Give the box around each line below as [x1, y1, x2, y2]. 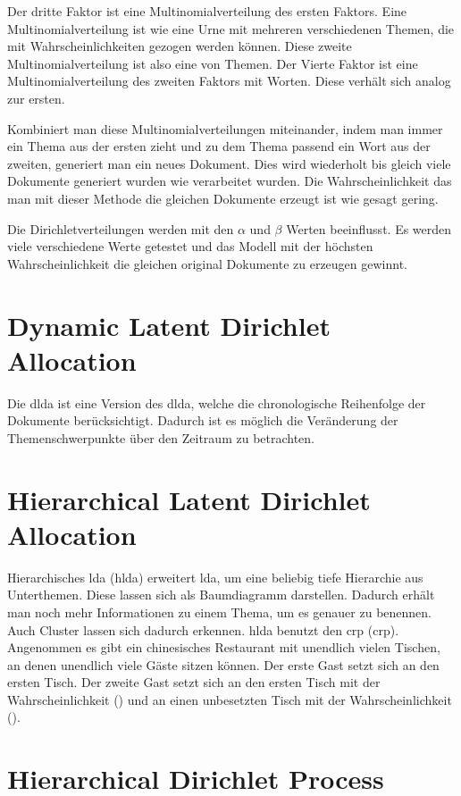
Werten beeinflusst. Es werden [286, 219, 452, 238]
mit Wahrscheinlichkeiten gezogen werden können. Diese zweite [7, 37, 352, 55]
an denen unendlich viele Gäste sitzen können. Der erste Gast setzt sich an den [7, 655, 440, 674]
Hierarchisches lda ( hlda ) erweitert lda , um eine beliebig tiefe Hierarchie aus [7, 567, 423, 586]
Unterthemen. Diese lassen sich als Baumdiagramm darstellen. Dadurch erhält [7, 585, 435, 604]
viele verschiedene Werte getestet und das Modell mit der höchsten [7, 237, 373, 256]
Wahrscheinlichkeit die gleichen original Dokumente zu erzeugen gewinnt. [7, 254, 407, 272]
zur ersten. [7, 88, 65, 107]
